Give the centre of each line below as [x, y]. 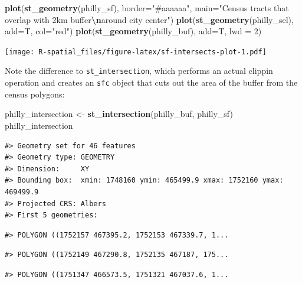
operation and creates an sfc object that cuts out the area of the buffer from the [151, 82]
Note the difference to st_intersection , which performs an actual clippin [139, 71]
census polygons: [35, 94]
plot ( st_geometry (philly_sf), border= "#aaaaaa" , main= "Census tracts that [147, 8]
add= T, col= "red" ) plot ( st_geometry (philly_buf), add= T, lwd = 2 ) [133, 31]
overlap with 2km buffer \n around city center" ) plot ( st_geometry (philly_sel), [149, 19]
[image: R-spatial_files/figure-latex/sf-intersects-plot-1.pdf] [136, 52]
